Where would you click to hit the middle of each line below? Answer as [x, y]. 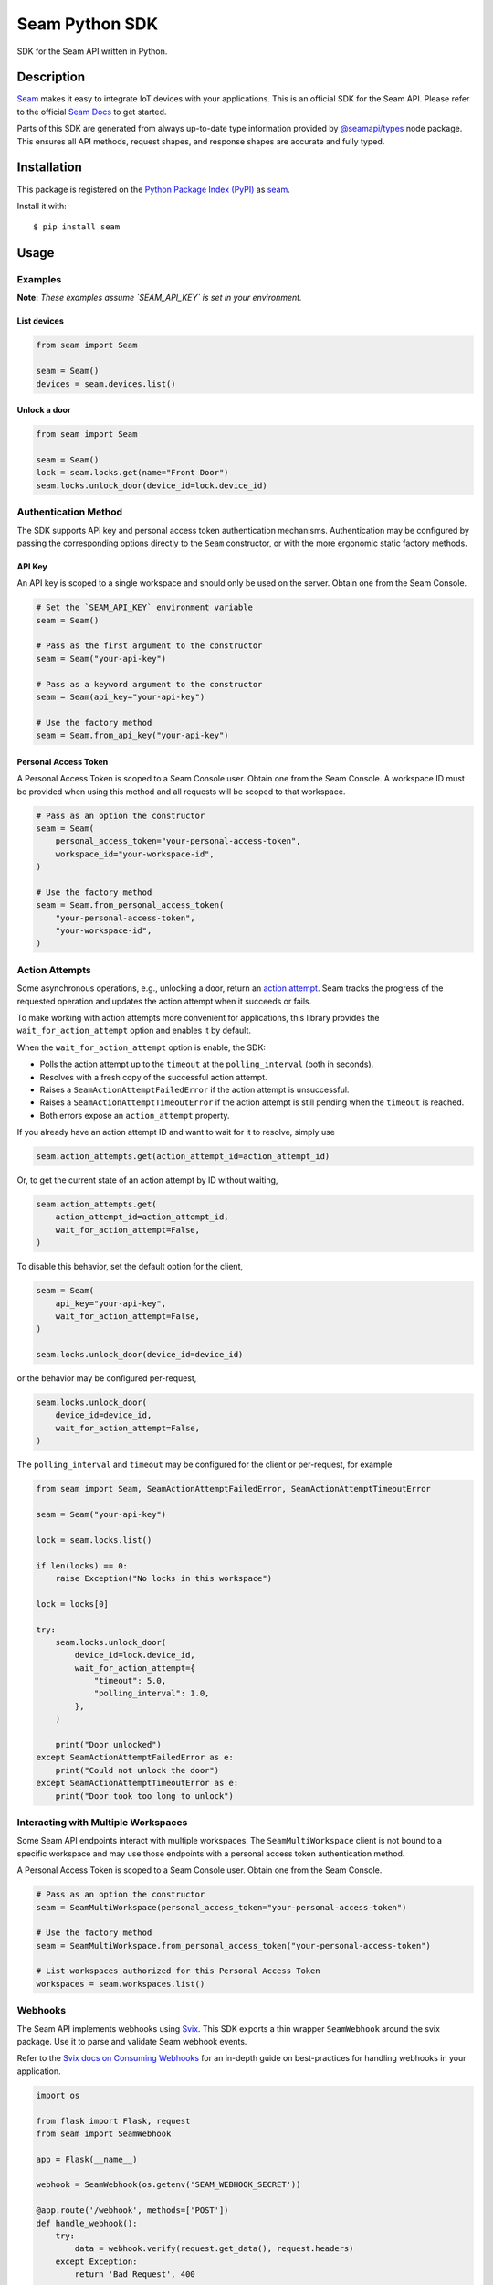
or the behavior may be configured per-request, [107, 1378]
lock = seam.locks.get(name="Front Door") [132, 473]
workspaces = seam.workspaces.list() [121, 1984]
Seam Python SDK [88, 24]
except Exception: [96, 2261]
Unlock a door [44, 410]
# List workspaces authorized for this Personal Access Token [178, 1971]
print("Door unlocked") [108, 1745]
